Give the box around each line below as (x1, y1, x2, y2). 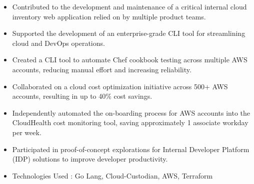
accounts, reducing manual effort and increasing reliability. (12, 64, 191, 74)
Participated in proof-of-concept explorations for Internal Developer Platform (12, 144, 249, 154)
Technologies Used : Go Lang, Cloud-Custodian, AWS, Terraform (12, 170, 213, 181)
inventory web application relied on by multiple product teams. (12, 11, 206, 21)
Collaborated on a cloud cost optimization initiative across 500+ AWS (12, 81, 228, 91)
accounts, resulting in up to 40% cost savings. (12, 91, 152, 101)
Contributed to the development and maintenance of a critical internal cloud (12, 1, 247, 11)
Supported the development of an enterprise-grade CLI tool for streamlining (12, 28, 245, 38)
